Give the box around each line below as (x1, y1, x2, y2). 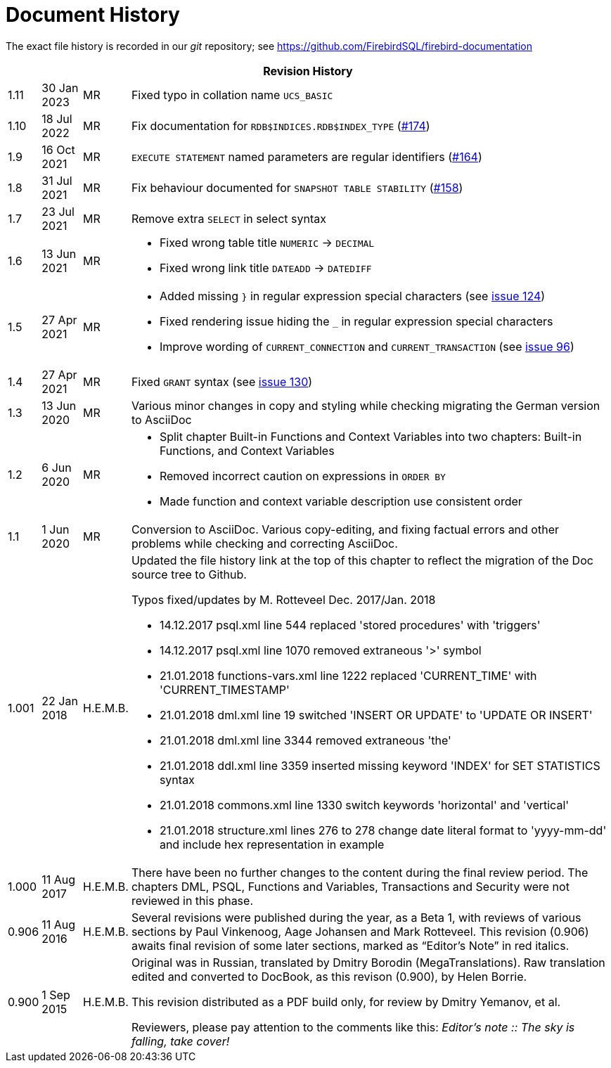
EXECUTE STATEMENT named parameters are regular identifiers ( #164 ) (131, 149, 482, 164)
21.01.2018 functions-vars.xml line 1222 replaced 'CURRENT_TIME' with (159, 668, 537, 683)
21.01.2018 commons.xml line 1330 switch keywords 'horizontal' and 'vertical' (159, 797, 570, 812)
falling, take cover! (131, 1034, 230, 1048)
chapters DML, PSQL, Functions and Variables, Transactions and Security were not (131, 879, 570, 894)
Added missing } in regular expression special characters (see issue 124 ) (159, 288, 546, 303)
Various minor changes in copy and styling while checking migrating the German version (131, 398, 600, 413)
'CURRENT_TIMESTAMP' (159, 682, 290, 697)
